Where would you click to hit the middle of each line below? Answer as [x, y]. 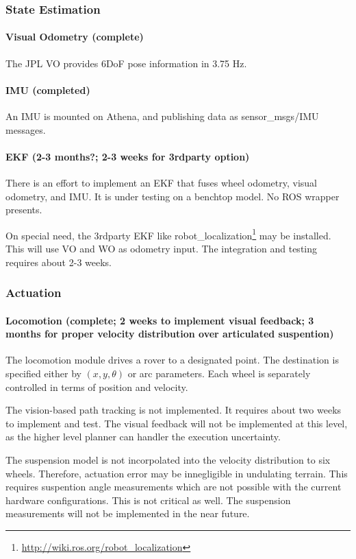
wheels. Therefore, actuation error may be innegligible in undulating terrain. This [177, 473]
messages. [26, 129]
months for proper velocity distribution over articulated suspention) [170, 334]
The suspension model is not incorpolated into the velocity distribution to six [168, 460]
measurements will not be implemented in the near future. [128, 513]
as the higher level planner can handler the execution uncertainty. [143, 437]
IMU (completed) [48, 90]
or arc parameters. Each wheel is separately [219, 373]
